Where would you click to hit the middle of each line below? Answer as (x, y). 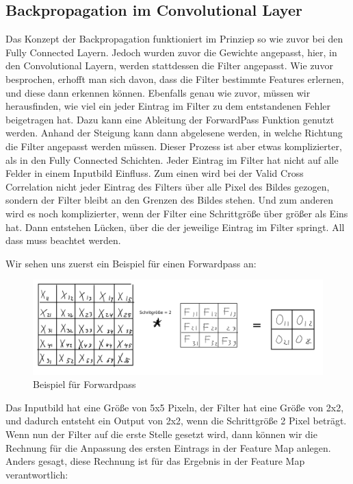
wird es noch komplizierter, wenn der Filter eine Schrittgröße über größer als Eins (177, 213)
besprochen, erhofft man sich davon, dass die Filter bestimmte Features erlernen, (175, 78)
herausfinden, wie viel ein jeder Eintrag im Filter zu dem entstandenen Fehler (168, 106)
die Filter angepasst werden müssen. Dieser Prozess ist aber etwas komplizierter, (174, 146)
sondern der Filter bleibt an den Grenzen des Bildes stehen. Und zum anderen (169, 200)
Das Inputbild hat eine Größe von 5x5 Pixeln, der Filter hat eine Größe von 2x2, (175, 407)
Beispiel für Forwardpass (84, 384)
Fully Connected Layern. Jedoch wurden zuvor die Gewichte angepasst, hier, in (171, 52)
